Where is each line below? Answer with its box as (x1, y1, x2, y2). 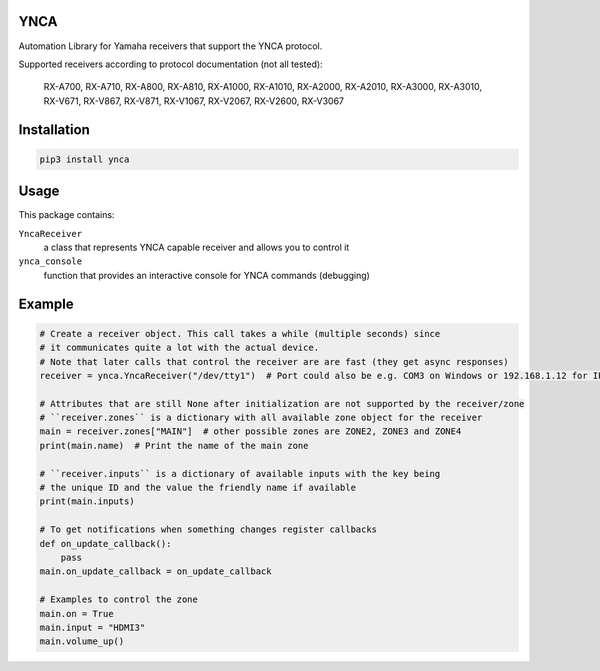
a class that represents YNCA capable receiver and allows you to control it (43, 241, 350, 253)
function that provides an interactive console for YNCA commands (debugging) (43, 269, 370, 281)
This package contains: (18, 209, 115, 221)
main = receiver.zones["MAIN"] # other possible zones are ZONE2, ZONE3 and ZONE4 (39, 426, 462, 437)
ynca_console (18, 256, 83, 267)
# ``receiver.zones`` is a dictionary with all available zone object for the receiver (39, 412, 483, 424)
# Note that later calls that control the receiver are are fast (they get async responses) (39, 356, 509, 367)
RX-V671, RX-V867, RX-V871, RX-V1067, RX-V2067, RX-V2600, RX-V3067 (43, 95, 345, 107)
